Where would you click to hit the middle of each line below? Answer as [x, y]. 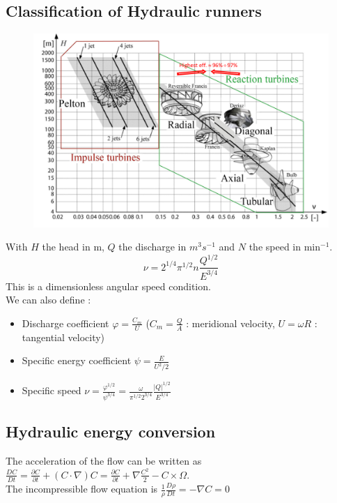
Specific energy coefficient [77, 360]
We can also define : [48, 300]
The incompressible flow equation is [82, 489]
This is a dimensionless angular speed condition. [108, 286]
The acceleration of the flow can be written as [104, 461]
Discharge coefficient [65, 323]
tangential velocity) [63, 337]
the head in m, [73, 247]
